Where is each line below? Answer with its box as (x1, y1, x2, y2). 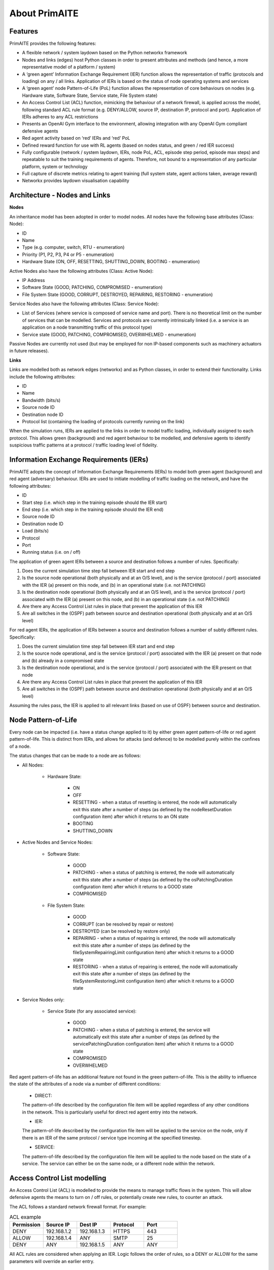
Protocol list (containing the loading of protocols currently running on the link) (22, 418, 185, 424)
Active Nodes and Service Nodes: (22, 839, 93, 845)
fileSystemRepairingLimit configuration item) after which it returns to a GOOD (73, 949, 234, 956)
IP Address (22, 277, 45, 283)
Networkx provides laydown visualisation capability (22, 178, 129, 184)
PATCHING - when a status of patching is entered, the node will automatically (73, 869, 234, 876)
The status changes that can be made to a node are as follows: (9, 752, 141, 759)
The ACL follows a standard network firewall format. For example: (9, 1203, 147, 1210)
